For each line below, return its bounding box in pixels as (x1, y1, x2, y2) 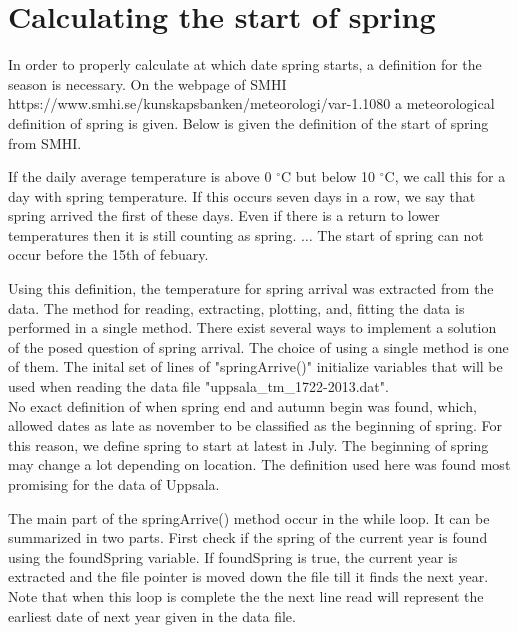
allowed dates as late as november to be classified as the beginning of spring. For (8, 415, 502, 436)
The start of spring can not (317, 224, 484, 245)
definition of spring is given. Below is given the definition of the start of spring (8, 112, 489, 133)
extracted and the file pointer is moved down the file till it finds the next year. (8, 566, 489, 587)
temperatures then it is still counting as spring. (8, 224, 297, 245)
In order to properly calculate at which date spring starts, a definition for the (8, 54, 482, 75)
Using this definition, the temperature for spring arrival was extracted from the (8, 278, 494, 299)
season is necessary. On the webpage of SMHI (8, 73, 287, 94)
